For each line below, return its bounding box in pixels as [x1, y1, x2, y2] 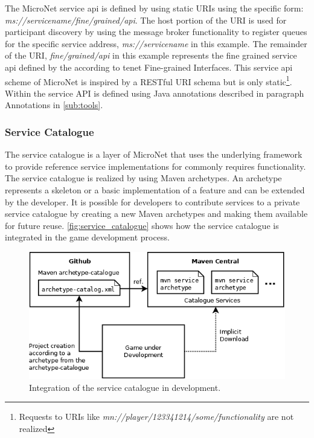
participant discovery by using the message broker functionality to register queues [5, 25, 307, 38]
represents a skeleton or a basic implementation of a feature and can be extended [5, 184, 305, 196]
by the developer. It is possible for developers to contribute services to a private [5, 195, 300, 208]
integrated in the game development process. [5, 231, 170, 243]
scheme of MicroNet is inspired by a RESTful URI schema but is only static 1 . [5, 73, 292, 88]
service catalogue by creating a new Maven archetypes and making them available [5, 207, 308, 220]
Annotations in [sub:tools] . [5, 98, 103, 111]
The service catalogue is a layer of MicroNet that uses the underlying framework [5, 148, 303, 161]
